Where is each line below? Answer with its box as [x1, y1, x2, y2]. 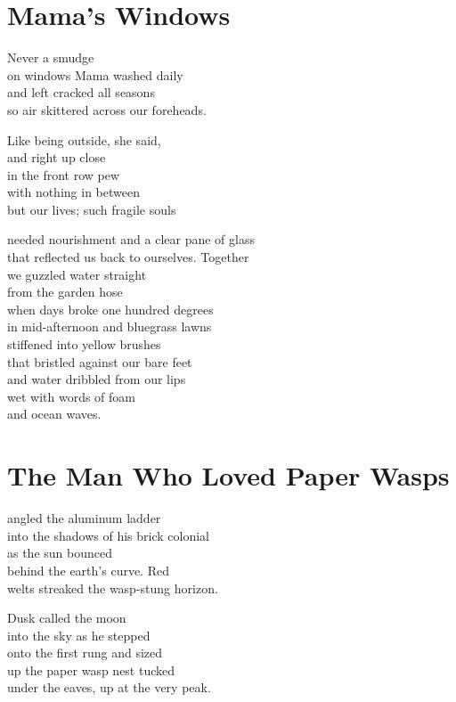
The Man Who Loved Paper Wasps [7, 457, 450, 494]
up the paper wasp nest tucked [7, 660, 175, 679]
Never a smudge [7, 48, 94, 67]
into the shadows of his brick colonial [7, 526, 209, 544]
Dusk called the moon [7, 608, 126, 627]
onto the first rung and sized [7, 643, 163, 662]
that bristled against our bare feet [7, 352, 192, 371]
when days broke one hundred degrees [7, 299, 214, 318]
